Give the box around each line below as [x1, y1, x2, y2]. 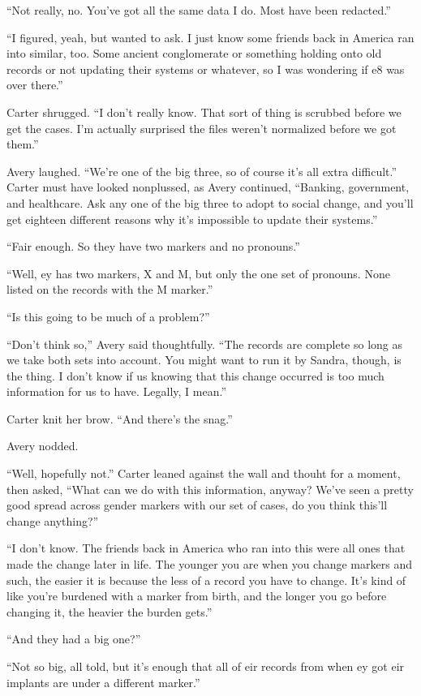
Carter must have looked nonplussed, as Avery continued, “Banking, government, [6, 178, 410, 195]
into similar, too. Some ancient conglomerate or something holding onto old [6, 45, 382, 62]
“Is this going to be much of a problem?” [6, 307, 210, 324]
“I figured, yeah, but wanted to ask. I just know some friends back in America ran [6, 28, 415, 45]
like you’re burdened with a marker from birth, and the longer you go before [6, 587, 387, 604]
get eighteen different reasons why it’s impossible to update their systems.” [6, 210, 378, 227]
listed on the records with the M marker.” [6, 281, 213, 298]
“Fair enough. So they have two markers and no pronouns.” [6, 238, 300, 255]
